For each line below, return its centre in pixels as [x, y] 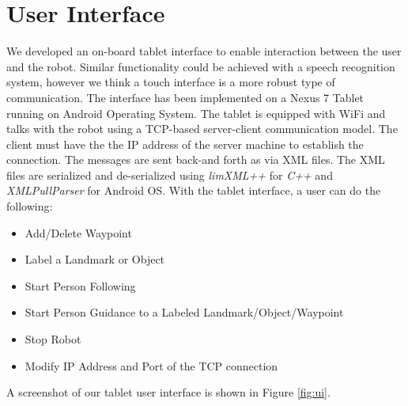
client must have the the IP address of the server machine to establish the [185, 144]
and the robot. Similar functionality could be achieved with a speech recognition [201, 66]
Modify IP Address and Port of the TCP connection [151, 365]
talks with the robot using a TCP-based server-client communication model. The [202, 129]
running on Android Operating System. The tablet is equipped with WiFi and [196, 113]
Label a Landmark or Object [95, 259]
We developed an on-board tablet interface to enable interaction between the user [204, 51]
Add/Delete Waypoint [78, 232]
